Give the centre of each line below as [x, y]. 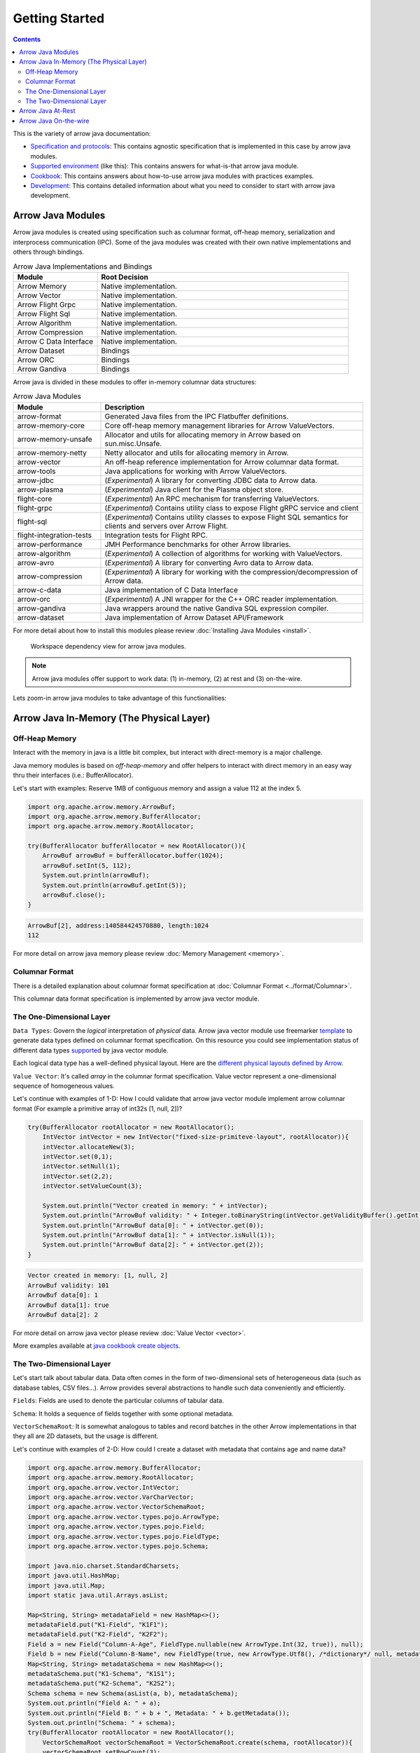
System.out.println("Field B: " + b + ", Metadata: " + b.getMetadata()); [159, 1713]
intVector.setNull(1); [81, 1166]
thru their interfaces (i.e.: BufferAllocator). [73, 776]
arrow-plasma [40, 489]
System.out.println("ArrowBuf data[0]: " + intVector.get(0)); [153, 1225]
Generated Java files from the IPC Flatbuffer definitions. [197, 416]
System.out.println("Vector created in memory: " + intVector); [155, 1205]
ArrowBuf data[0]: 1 [63, 1295]
